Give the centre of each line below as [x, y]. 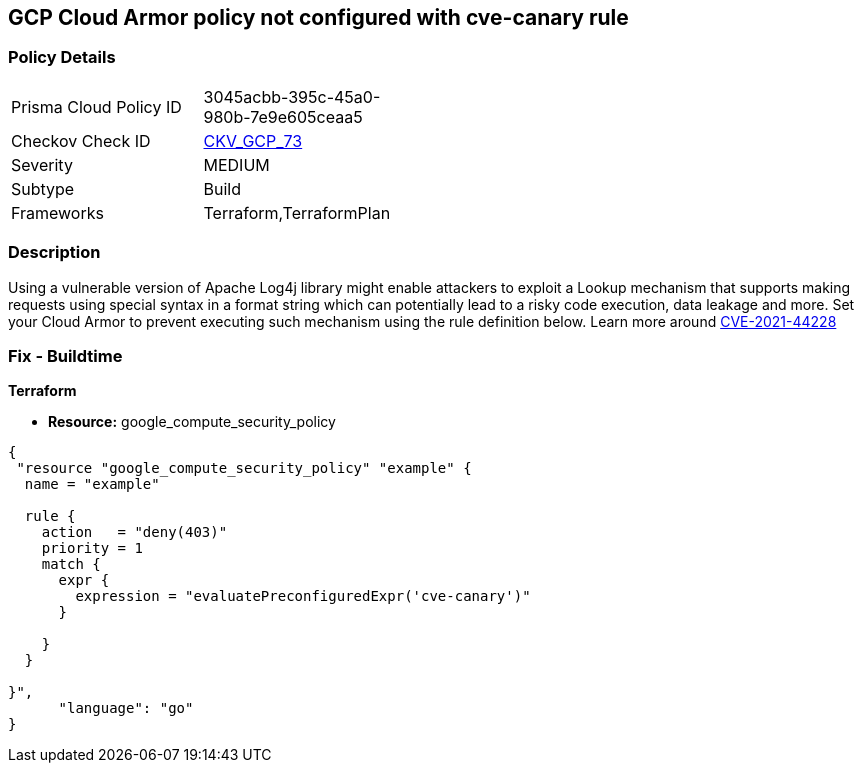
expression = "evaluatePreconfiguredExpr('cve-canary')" [303, 596]
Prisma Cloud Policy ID [96, 106]
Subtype [43, 188]
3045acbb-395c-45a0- [292, 96]
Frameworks [57, 212]
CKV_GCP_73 [253, 140]
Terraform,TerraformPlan [297, 212]
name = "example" [92, 484]
